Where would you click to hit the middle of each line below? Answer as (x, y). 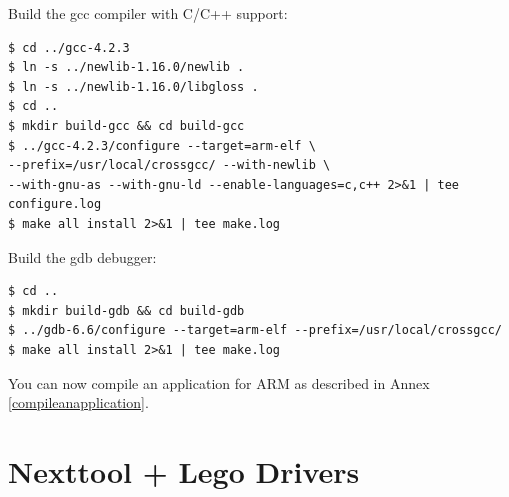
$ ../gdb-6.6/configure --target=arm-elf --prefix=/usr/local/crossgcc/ (255, 330)
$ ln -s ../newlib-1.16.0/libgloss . (133, 86)
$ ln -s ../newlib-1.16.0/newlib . (126, 67)
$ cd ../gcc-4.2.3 (69, 47)
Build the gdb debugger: (82, 256)
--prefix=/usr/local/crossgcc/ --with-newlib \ (169, 165)
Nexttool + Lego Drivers (184, 470)
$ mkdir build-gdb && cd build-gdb (126, 310)
